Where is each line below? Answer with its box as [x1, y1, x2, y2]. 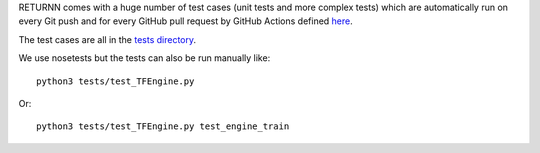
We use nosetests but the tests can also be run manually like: [18, 52, 271, 64]
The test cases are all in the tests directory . [18, 33, 197, 45]
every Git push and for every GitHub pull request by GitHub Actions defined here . [18, 15, 354, 27]
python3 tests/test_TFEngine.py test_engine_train [36, 121, 290, 132]
